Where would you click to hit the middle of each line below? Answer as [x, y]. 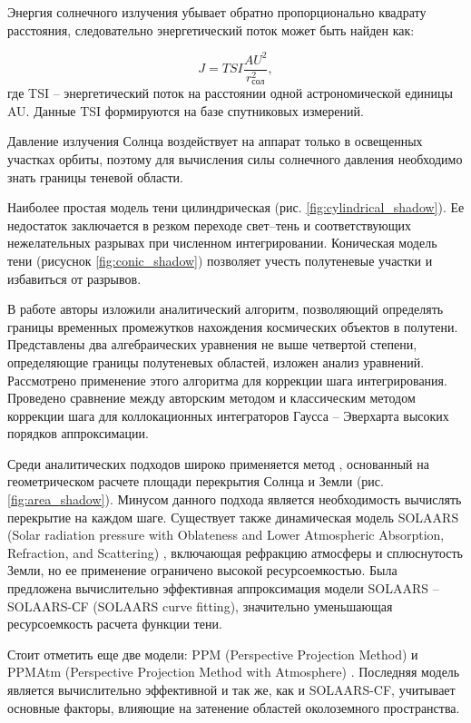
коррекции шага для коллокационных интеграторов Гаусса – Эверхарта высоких [228, 415]
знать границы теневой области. [95, 176]
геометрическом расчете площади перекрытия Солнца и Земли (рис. [196, 481]
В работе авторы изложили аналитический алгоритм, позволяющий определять [226, 309]
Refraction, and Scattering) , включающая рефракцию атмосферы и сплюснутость [235, 552]
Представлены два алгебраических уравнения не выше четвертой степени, [212, 344]
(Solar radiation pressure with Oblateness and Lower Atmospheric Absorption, [226, 535]
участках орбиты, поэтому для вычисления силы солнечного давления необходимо [235, 158]
